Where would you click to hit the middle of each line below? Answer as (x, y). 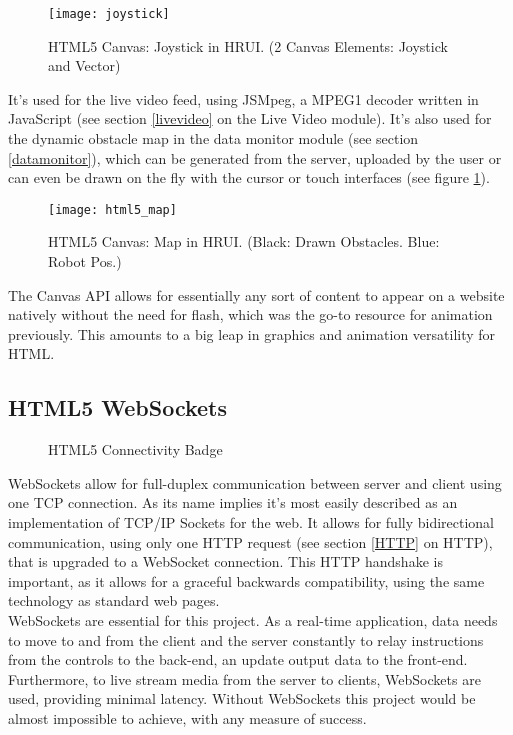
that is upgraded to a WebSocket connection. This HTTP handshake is (225, 561)
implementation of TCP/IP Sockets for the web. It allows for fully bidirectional (251, 522)
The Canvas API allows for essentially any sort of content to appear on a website (256, 294)
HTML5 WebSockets (118, 407)
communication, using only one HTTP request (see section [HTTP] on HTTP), (250, 541)
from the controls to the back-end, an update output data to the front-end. (238, 659)
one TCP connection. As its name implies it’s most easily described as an (233, 502)
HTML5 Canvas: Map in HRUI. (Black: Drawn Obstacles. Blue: (244, 241)
